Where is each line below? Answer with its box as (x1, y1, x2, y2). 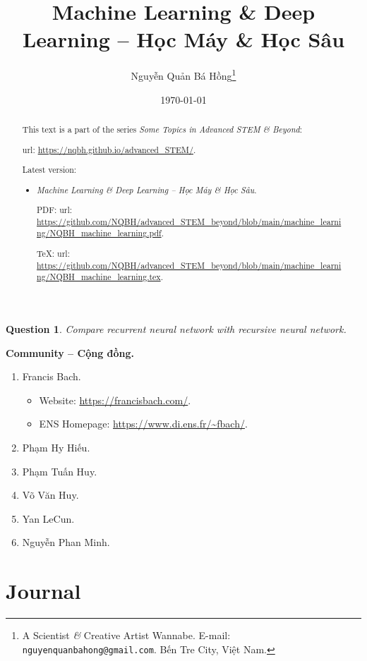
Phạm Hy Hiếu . (22, 439, 90, 454)
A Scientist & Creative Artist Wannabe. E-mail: (22, 628, 231, 643)
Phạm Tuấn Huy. (22, 463, 97, 478)
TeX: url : (37, 248, 70, 259)
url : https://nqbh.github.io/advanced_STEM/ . (22, 143, 196, 155)
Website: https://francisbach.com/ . (39, 392, 191, 407)
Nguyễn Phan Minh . (22, 535, 110, 550)
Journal (6, 576, 81, 605)
